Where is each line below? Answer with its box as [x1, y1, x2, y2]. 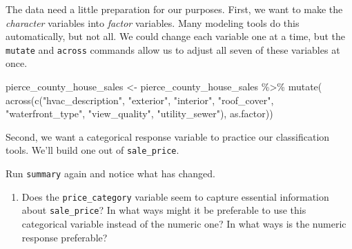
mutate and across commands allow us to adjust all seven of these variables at [6, 42, 340, 57]
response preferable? [21, 230, 108, 244]
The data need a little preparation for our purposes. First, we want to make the [6, 2, 343, 16]
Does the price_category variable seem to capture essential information [21, 189, 329, 203]
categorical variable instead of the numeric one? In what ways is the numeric [21, 217, 346, 231]
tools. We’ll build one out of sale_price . [6, 143, 179, 157]
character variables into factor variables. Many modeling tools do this [6, 15, 300, 30]
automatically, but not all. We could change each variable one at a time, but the [6, 29, 345, 43]
